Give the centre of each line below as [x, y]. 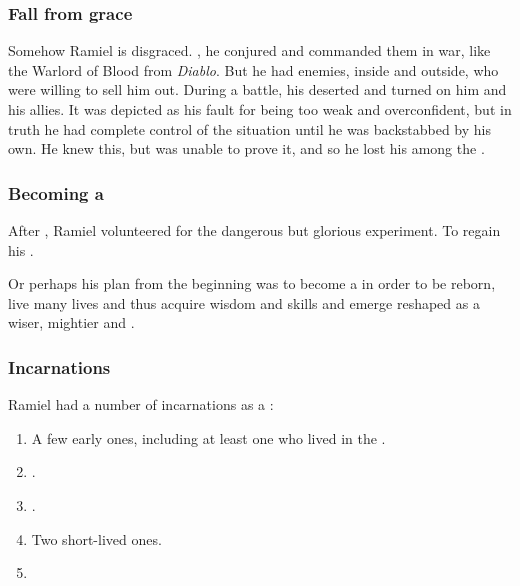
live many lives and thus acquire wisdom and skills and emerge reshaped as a [244, 302]
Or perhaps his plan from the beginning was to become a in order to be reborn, [252, 283]
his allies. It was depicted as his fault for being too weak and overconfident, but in [260, 109]
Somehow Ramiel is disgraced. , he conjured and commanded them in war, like [249, 50]
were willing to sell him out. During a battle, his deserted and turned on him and [257, 89]
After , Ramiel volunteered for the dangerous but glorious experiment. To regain [254, 230]
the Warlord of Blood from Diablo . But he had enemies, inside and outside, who [253, 69]
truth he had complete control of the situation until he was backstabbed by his [250, 128]
